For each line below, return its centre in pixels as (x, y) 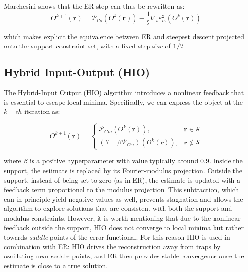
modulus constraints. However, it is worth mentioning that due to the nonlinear (122, 217)
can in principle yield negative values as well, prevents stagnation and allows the (124, 199)
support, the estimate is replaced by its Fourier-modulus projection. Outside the (123, 170)
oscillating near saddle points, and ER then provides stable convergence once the (124, 256)
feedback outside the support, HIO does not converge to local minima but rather (124, 227)
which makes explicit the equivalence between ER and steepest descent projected (124, 36)
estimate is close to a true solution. (56, 265)
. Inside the (226, 161)
